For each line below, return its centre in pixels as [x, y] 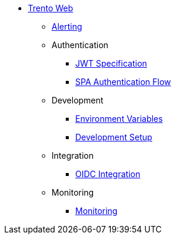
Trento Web [51, 8]
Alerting [67, 26]
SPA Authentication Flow [123, 82]
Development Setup [114, 137]
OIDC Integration [108, 174]
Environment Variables [119, 119]
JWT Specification [111, 63]
